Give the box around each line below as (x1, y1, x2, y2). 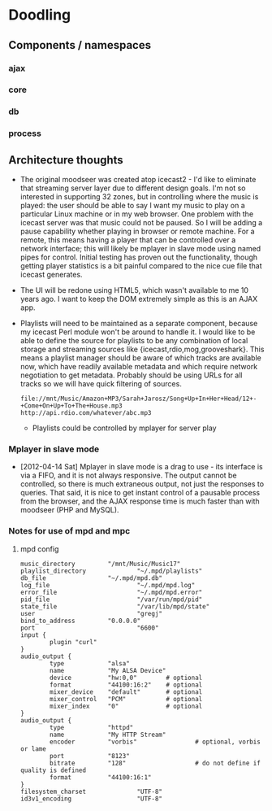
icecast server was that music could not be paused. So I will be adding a (19, 218, 263, 228)
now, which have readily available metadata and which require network (19, 362, 258, 372)
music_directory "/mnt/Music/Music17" (19, 560, 181, 568)
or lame (19, 744, 46, 753)
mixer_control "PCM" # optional (50, 695, 203, 703)
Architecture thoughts (8, 153, 123, 167)
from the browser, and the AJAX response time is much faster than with (19, 496, 260, 506)
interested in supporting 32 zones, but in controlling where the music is (19, 192, 259, 202)
